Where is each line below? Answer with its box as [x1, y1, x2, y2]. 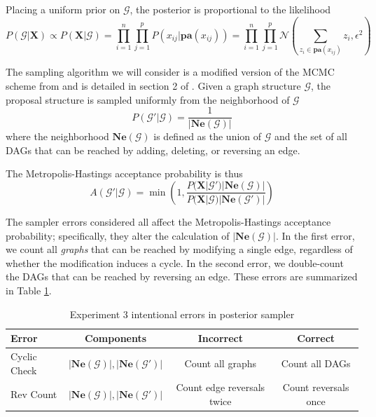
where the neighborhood [6, 129, 109, 144]
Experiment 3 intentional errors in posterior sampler [69, 306, 295, 321]
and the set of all [274, 129, 347, 144]
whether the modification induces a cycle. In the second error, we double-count [6, 255, 344, 270]
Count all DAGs [281, 355, 351, 370]
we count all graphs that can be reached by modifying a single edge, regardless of [6, 242, 353, 257]
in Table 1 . [6, 282, 52, 297]
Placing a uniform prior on [6, 2, 120, 16]
